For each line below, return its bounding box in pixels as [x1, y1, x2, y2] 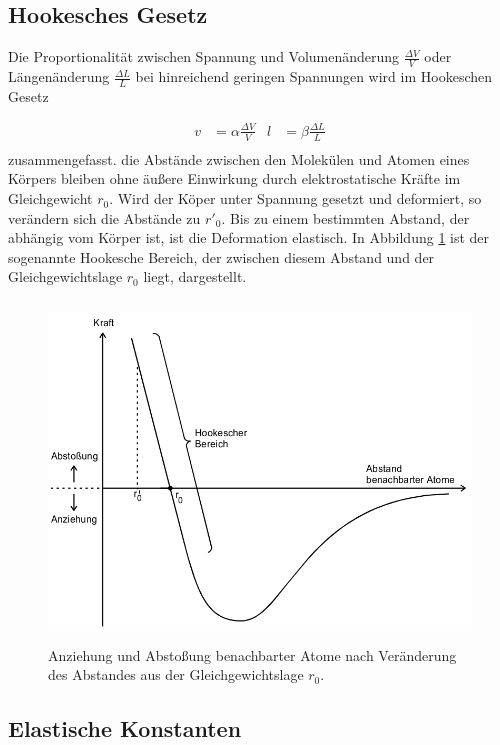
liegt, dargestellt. [143, 266, 247, 287]
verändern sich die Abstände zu [8, 207, 201, 228]
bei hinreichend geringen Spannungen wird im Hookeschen [135, 66, 493, 87]
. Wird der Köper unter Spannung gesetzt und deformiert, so [109, 188, 482, 209]
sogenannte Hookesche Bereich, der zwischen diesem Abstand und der [8, 246, 435, 267]
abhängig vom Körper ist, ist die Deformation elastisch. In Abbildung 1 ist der [8, 227, 490, 248]
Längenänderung [8, 66, 110, 87]
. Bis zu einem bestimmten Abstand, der [221, 207, 470, 228]
